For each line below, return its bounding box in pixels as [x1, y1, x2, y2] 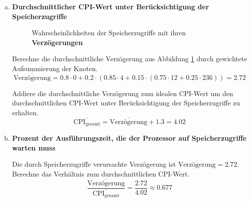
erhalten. [12, 107, 39, 117]
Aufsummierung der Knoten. [12, 63, 98, 73]
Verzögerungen [31, 37, 83, 47]
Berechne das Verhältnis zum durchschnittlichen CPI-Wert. [12, 169, 190, 179]
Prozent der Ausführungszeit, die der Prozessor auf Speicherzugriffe [12, 133, 247, 143]
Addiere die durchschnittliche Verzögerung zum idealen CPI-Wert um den [12, 88, 233, 98]
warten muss [12, 142, 56, 152]
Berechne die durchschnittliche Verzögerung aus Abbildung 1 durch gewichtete [12, 53, 247, 64]
